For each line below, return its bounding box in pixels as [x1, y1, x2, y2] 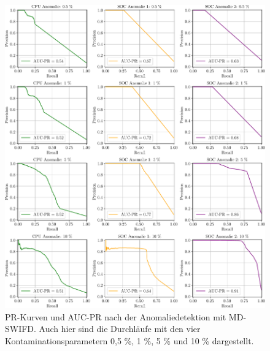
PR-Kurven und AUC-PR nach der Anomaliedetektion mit [5, 310, 226, 323]
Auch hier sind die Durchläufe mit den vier [39, 322, 201, 335]
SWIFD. [5, 322, 36, 335]
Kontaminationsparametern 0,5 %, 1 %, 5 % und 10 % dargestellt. [5, 334, 254, 347]
